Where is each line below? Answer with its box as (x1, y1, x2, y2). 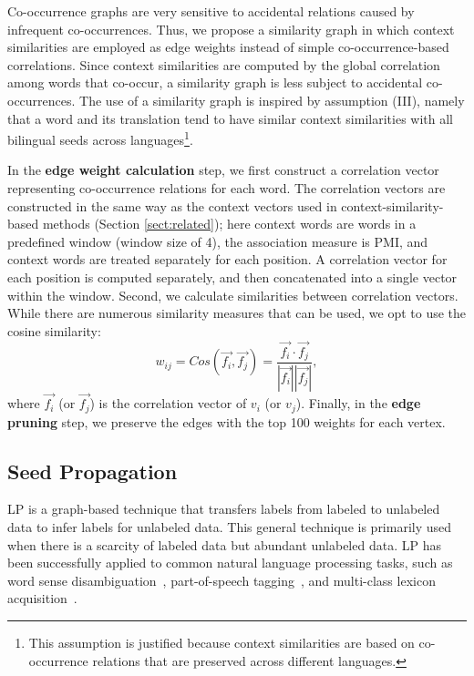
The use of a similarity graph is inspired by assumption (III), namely (79, 90, 465, 109)
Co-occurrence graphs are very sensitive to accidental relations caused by (7, 2, 415, 20)
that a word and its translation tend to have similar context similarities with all (7, 108, 453, 128)
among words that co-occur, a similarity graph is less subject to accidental (7, 73, 423, 92)
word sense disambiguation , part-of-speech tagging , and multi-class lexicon (7, 570, 436, 589)
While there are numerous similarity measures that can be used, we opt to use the (7, 303, 467, 323)
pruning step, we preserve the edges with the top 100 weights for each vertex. (7, 412, 446, 431)
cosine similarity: (7, 321, 101, 340)
